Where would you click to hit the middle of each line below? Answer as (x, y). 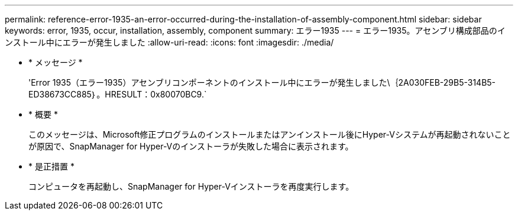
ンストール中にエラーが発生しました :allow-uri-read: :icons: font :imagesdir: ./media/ (169, 42)
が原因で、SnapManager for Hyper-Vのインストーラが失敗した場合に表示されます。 (191, 146)
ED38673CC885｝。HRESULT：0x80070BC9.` (118, 94)
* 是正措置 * (51, 166)
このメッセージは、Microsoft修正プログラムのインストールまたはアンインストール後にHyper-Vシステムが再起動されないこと (270, 134)
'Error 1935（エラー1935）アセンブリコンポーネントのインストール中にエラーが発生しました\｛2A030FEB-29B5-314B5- (262, 82)
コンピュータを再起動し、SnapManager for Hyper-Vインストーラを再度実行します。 (191, 186)
